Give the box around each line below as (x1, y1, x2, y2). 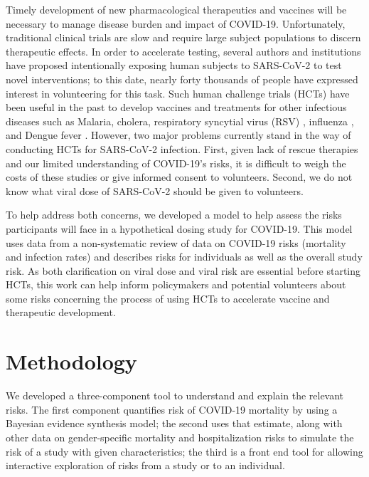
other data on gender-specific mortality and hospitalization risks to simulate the (6, 429, 354, 444)
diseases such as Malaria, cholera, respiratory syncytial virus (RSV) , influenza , (6, 113, 354, 128)
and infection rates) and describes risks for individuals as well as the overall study (6, 249, 363, 264)
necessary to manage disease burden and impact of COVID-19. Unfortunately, (6, 16, 346, 31)
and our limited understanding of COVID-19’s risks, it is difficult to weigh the (6, 155, 346, 170)
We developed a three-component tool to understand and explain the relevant (6, 388, 344, 403)
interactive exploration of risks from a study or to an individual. (6, 458, 285, 473)
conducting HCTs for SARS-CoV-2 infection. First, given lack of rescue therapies (6, 141, 358, 156)
